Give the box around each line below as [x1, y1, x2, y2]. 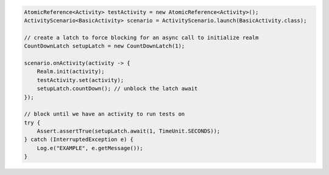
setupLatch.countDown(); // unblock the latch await [37, 85, 198, 92]
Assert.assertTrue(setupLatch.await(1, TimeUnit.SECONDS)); [37, 128, 221, 135]
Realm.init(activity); [37, 68, 105, 75]
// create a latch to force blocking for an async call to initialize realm [24, 34, 259, 41]
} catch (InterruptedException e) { [24, 136, 134, 143]
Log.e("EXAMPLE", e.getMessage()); [37, 145, 143, 151]
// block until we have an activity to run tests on [24, 111, 185, 118]
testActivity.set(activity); [37, 77, 124, 83]
